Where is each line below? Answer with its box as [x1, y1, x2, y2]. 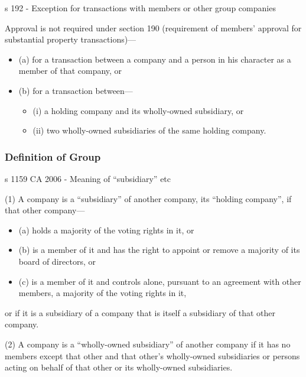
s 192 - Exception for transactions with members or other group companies [5, 2, 276, 14]
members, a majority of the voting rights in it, [18, 287, 187, 299]
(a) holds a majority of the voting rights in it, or [18, 223, 194, 236]
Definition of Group [5, 149, 101, 164]
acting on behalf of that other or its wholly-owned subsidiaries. [5, 361, 233, 373]
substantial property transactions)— [5, 33, 136, 45]
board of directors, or [18, 255, 96, 267]
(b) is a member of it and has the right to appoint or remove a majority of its [18, 243, 300, 256]
